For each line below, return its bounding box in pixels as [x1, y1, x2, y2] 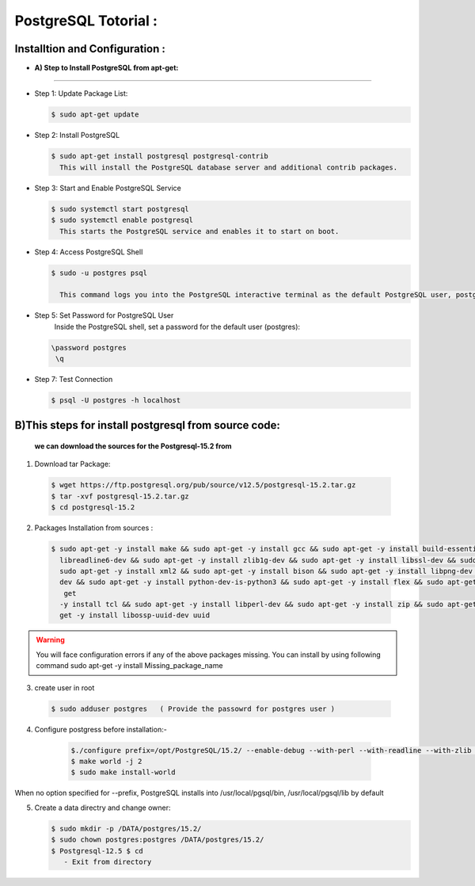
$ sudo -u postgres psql [51, 268, 148, 277]
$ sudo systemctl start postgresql [51, 204, 189, 213]
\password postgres [51, 343, 127, 352]
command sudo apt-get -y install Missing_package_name [36, 661, 223, 670]
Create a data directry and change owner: [34, 803, 171, 812]
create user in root [34, 682, 95, 693]
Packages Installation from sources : [34, 523, 154, 533]
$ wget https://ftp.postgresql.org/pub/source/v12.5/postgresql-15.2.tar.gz [51, 480, 356, 490]
